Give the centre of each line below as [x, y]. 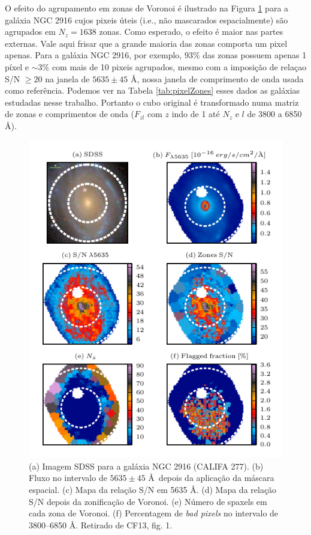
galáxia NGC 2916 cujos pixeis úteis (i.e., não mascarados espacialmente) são [147, 20]
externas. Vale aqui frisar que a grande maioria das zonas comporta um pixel [146, 43]
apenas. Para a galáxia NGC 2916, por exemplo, [93, 55]
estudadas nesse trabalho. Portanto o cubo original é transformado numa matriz [152, 102]
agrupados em [30, 32]
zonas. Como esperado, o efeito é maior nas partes [191, 32]
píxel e [17, 66]
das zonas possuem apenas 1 [255, 55]
